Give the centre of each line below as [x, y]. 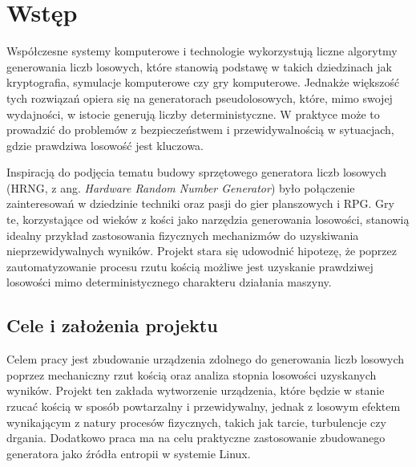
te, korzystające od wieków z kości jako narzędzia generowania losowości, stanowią [208, 219]
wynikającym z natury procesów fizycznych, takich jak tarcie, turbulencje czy [196, 422]
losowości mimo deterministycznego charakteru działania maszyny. [169, 282]
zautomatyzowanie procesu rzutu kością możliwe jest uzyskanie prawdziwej [190, 266]
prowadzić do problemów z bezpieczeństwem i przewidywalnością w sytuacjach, [200, 130]
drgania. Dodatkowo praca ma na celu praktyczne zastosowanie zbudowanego [196, 438]
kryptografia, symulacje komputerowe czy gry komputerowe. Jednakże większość [203, 82]
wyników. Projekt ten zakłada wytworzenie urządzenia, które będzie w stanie [196, 390]
